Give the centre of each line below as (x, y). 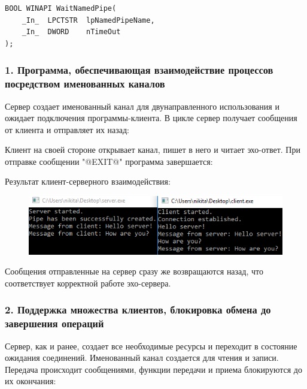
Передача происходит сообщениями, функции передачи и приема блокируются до (153, 369)
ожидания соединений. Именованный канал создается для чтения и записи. (142, 358)
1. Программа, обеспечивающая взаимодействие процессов (139, 70)
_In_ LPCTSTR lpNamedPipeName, (88, 20)
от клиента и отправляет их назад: (67, 129)
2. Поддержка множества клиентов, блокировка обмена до (138, 310)
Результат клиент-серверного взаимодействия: (88, 181)
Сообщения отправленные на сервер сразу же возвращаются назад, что (134, 271)
